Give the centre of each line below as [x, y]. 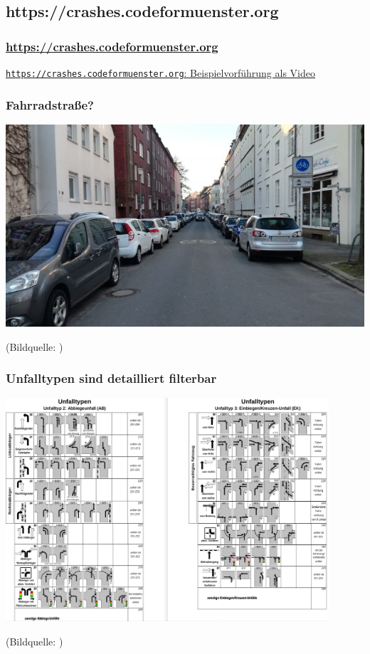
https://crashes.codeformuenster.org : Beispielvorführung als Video [160, 73]
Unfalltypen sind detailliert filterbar [111, 378]
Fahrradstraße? [50, 104]
